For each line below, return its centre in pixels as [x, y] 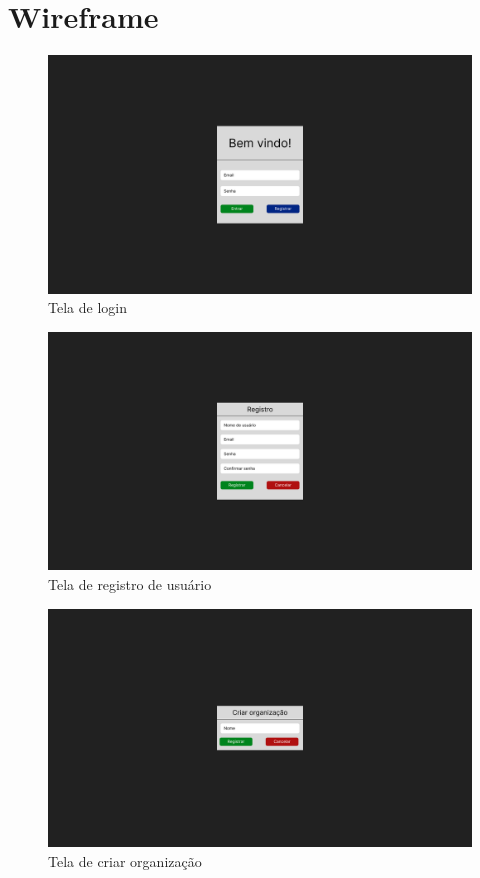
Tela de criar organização [125, 860]
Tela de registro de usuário [130, 583]
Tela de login [87, 307]
